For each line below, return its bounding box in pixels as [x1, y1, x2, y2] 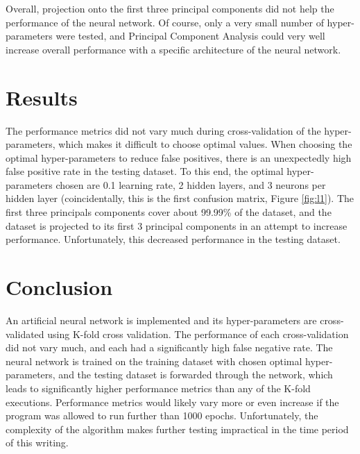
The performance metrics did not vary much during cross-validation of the [6, 123, 321, 137]
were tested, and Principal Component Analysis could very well [55, 28, 325, 43]
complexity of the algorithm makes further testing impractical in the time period [6, 421, 349, 436]
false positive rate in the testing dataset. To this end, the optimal [6, 164, 284, 178]
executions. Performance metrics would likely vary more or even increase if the [6, 394, 339, 409]
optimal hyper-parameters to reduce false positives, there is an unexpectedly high [6, 150, 352, 165]
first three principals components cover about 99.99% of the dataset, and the [6, 205, 332, 219]
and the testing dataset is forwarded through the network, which [58, 367, 333, 382]
